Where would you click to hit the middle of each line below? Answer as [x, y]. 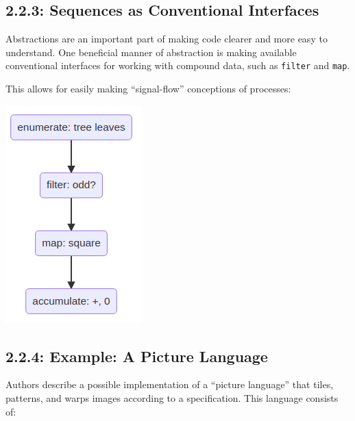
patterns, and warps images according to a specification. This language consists [172, 398]
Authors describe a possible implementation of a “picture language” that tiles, [170, 384]
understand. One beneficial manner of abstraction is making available [151, 52]
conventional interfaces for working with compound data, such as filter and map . [178, 65]
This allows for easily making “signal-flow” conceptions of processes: [148, 89]
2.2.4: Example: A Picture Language [137, 356]
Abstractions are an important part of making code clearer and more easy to [167, 39]
